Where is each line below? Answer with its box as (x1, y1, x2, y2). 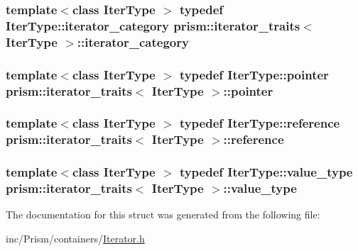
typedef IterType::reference (179, 114, 340, 132)
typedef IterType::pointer (179, 65, 329, 83)
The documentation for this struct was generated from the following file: (6, 207, 320, 222)
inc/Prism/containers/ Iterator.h (6, 230, 145, 245)
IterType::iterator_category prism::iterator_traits (6, 16, 300, 34)
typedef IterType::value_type (179, 163, 353, 181)
